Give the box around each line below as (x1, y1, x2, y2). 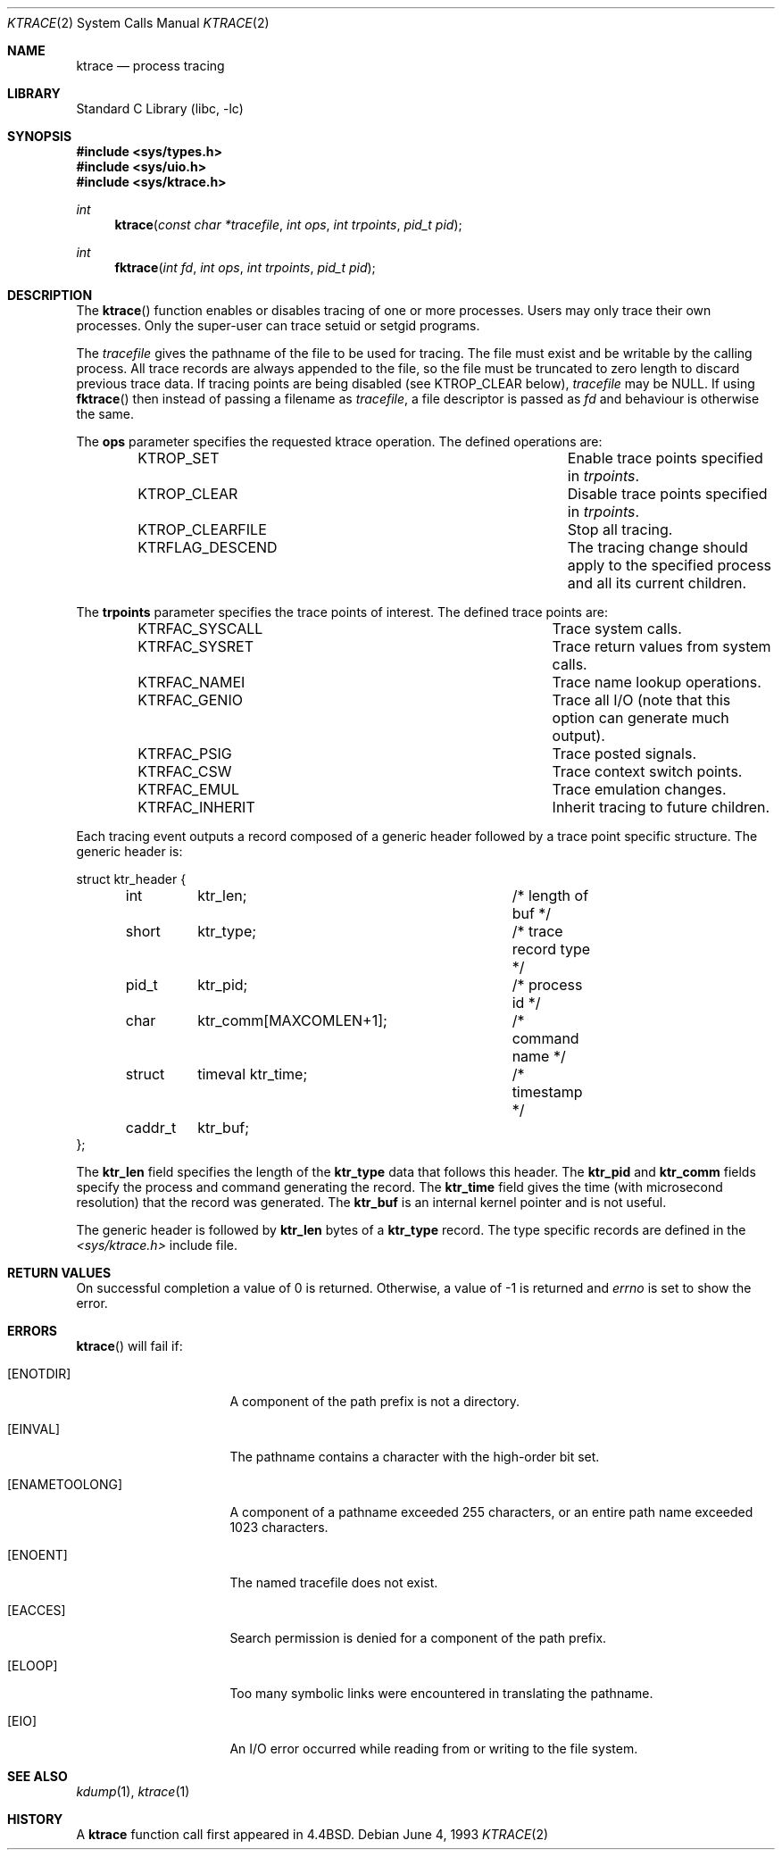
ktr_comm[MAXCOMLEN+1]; (197, 1012, 387, 1029)
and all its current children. (567, 574, 747, 592)
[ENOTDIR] (7, 1366, 71, 1381)
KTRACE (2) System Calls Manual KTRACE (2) (7, 15, 270, 30)
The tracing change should (567, 538, 748, 556)
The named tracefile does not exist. (229, 1575, 438, 1590)
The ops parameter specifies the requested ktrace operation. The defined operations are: (76, 434, 603, 449)
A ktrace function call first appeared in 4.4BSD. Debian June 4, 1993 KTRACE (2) (76, 1827, 549, 1842)
